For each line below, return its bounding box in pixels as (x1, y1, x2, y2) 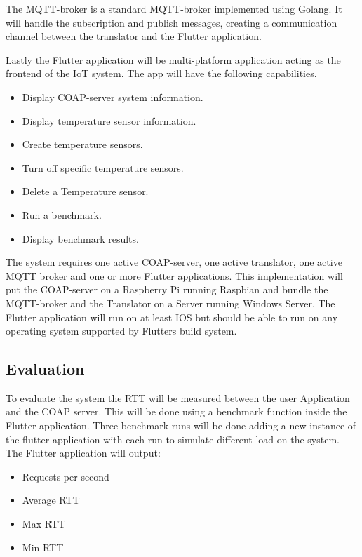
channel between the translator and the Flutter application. (6, 29, 262, 43)
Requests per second (22, 469, 109, 483)
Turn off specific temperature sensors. (22, 160, 184, 175)
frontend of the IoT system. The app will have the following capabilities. (6, 66, 317, 81)
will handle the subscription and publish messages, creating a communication (6, 15, 337, 29)
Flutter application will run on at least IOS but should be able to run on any (6, 309, 338, 324)
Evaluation (6, 358, 85, 380)
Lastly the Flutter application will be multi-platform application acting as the (6, 52, 341, 67)
